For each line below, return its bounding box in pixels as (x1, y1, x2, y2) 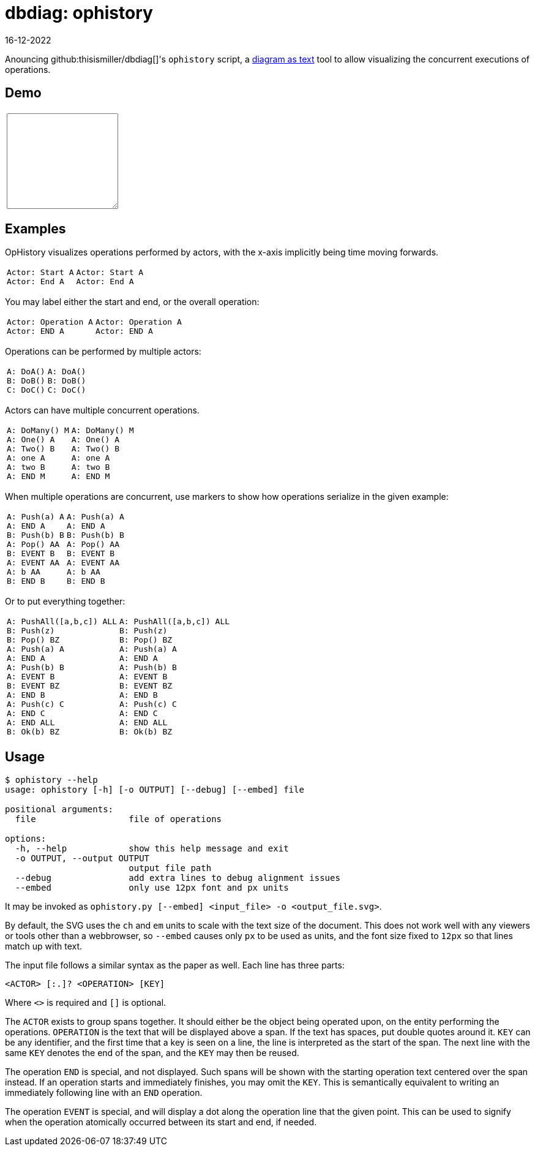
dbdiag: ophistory (5, 2, 153, 23)
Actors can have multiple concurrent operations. (5, 405, 200, 416)
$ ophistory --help (5, 775, 98, 785)
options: (5, 834, 47, 844)
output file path (129, 863, 212, 874)
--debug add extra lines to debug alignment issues (15, 873, 340, 883)
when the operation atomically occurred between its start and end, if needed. (5, 1117, 317, 1128)
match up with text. (5, 941, 83, 952)
